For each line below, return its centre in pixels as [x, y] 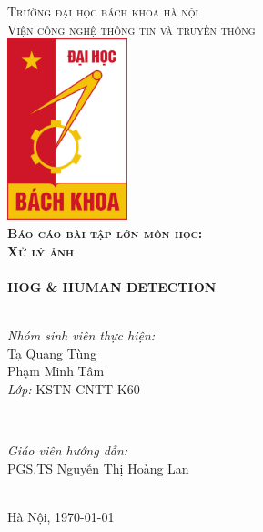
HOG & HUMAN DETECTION [112, 286]
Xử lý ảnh [41, 250]
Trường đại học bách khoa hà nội [103, 11]
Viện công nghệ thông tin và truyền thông [131, 29]
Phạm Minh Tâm [56, 371]
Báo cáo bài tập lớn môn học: [105, 232]
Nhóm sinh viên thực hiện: [81, 334]
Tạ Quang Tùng [52, 353]
